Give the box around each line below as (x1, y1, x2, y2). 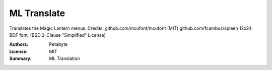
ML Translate (9, 8, 65, 19)
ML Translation (49, 55, 80, 61)
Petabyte (49, 41, 68, 47)
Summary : (9, 55, 32, 61)
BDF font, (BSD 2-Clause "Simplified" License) (9, 32, 106, 38)
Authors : (9, 41, 29, 47)
